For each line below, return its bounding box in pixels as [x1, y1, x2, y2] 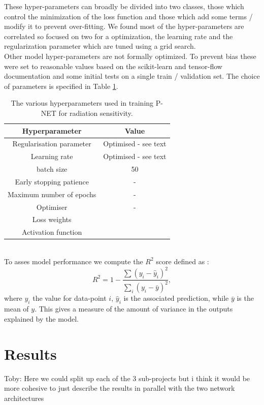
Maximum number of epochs [8, 189, 96, 199]
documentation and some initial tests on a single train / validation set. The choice [4, 71, 260, 81]
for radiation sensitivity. [58, 107, 133, 118]
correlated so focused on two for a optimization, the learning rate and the [4, 30, 233, 41]
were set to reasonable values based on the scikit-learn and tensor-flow [4, 60, 222, 71]
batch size [37, 164, 68, 174]
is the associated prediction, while [123, 293, 229, 303]
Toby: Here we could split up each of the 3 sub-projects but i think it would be [4, 372, 250, 383]
